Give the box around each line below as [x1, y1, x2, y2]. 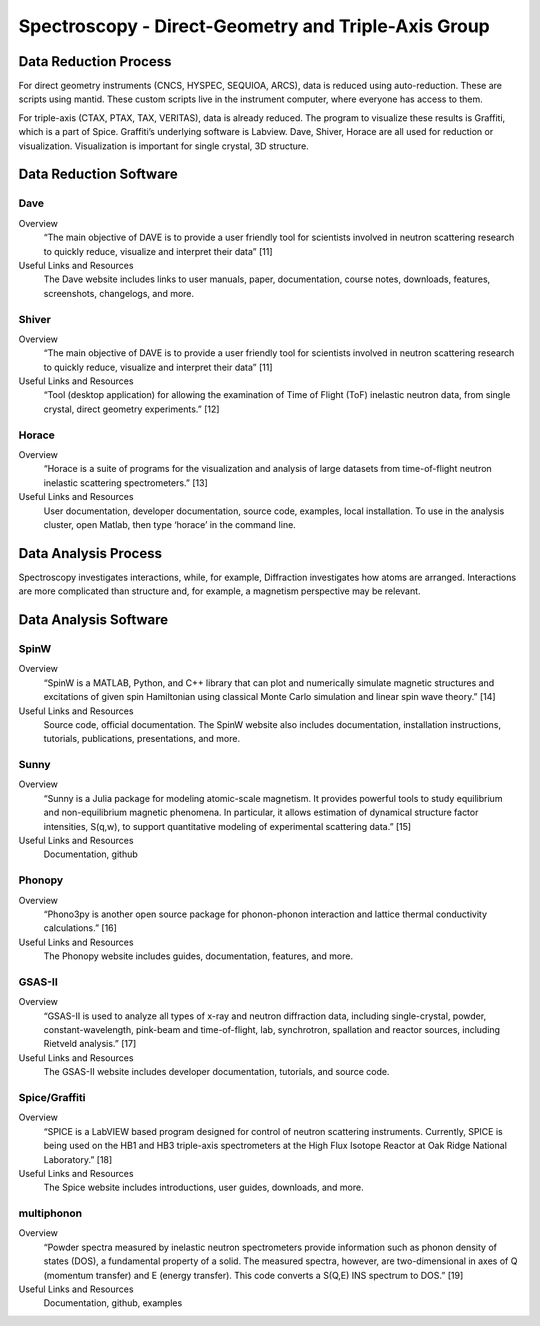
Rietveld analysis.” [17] [43, 1038, 137, 1050]
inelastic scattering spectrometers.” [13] [43, 476, 209, 489]
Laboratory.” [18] [43, 1153, 113, 1165]
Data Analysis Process [18, 545, 162, 562]
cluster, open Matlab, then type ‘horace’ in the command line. [43, 518, 297, 530]
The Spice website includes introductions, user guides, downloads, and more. [43, 1181, 364, 1194]
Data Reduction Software [18, 166, 179, 183]
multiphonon [18, 1206, 83, 1220]
